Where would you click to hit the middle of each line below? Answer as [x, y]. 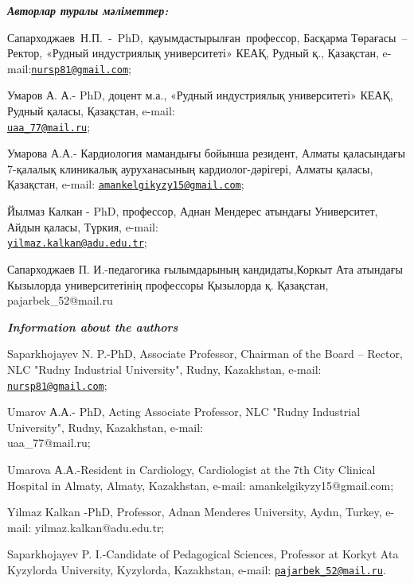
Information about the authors [93, 326]
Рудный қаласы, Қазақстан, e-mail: [91, 111]
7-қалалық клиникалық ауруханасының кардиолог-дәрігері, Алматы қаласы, [190, 168]
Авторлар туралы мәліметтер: [88, 10]
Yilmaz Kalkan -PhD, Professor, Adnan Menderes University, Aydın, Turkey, [195, 512]
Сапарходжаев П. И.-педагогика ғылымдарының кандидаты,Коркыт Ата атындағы [205, 268]
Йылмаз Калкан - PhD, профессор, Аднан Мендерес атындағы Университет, [193, 211]
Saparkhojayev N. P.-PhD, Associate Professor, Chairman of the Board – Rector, [205, 354]
